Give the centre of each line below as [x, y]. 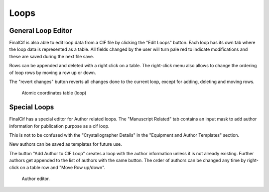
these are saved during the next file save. [52, 56]
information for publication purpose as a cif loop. [59, 126]
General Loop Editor [41, 31]
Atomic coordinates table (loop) [54, 93]
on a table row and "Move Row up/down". [63, 167]
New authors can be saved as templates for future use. [66, 144]
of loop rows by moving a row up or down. [53, 73]
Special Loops [32, 107]
